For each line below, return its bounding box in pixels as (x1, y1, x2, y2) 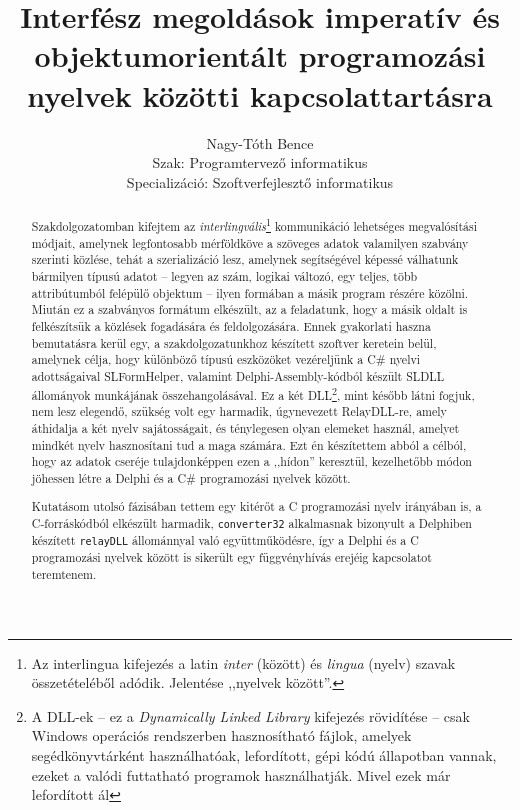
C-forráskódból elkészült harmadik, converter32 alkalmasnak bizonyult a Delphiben (31, 515, 472, 532)
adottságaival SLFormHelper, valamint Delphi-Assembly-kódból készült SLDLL (31, 367, 445, 384)
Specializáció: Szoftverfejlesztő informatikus (126, 171, 394, 192)
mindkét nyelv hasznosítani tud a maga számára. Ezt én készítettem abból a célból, (31, 436, 467, 453)
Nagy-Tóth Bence (206, 132, 314, 153)
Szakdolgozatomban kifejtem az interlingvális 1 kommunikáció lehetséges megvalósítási (31, 215, 477, 235)
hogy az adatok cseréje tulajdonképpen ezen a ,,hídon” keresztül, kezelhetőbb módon (31, 453, 472, 470)
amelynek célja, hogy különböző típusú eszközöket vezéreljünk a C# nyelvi (31, 351, 421, 368)
